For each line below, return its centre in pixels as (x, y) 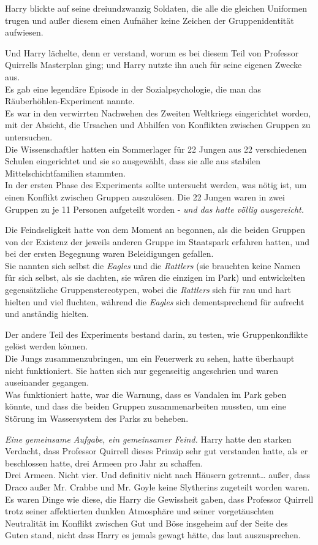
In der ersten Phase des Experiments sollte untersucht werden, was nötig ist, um (156, 185)
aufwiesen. (24, 32)
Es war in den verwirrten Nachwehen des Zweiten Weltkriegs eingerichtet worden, (158, 112)
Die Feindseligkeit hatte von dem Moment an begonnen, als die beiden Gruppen (155, 230)
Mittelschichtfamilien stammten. (65, 173)
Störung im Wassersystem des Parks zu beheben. (97, 418)
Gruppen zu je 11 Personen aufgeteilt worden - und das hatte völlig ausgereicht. (154, 209)
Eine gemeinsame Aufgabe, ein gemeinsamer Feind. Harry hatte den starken (148, 439)
